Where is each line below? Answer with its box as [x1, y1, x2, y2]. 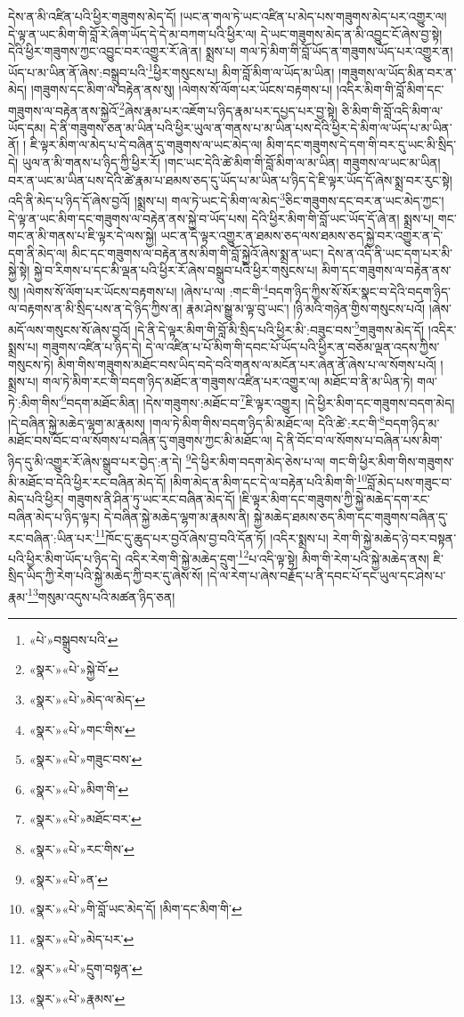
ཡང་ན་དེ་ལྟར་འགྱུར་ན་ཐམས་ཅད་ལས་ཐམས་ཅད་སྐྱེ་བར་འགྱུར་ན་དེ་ [160, 226, 444, 245]
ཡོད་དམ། [8, 118, 46, 136]
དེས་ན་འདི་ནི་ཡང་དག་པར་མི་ [328, 243, 452, 262]
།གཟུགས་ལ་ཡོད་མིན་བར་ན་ [338, 62, 457, 81]
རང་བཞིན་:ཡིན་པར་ [8, 528, 95, 547]
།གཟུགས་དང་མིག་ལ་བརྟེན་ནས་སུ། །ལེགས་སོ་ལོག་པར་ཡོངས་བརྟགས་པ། [30, 80, 332, 99]
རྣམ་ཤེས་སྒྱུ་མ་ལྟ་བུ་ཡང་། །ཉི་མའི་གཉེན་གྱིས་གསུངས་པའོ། [186, 299, 426, 318]
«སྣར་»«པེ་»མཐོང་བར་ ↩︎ [28, 810, 142, 828]
